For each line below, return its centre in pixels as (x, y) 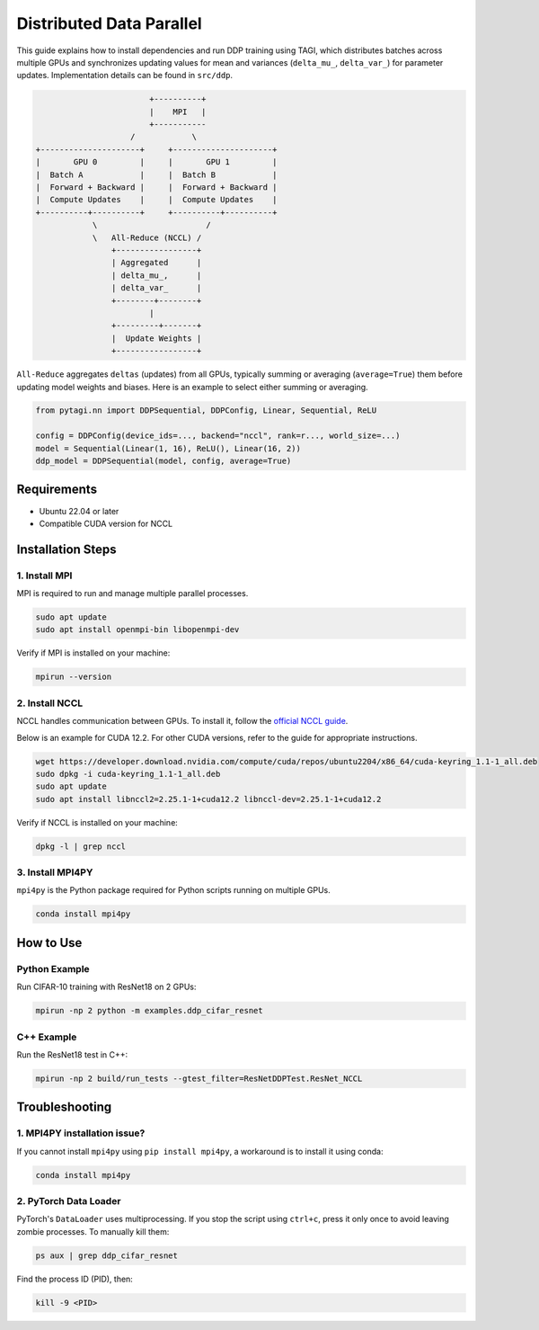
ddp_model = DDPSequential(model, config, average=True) (163, 461)
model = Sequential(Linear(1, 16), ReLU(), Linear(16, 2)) (168, 448)
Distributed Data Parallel (109, 23)
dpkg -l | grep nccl (80, 846)
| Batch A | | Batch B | (156, 174)
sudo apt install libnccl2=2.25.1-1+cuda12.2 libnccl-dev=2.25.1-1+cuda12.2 (208, 799)
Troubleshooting (64, 1107)
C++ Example (47, 1037)
